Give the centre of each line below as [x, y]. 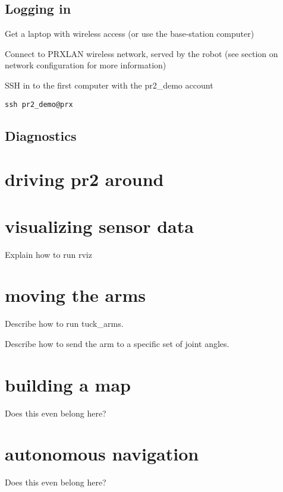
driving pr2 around [84, 179]
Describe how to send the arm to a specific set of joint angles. [117, 343]
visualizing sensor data [99, 225]
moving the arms [76, 295]
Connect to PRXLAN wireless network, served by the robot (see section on [141, 53]
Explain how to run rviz [48, 254]
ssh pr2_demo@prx [39, 104]
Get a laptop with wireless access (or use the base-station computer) [130, 34]
